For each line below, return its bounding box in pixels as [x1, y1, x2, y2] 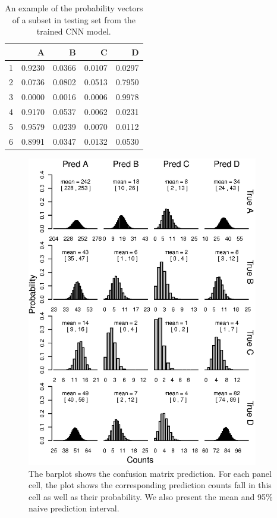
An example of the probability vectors [5, 2, 143, 14]
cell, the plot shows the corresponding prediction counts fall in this [29, 479, 272, 491]
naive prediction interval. [29, 502, 119, 514]
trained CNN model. [36, 25, 111, 38]
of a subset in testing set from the [12, 13, 136, 26]
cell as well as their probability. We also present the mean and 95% [29, 490, 273, 503]
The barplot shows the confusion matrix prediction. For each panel [29, 467, 272, 479]
